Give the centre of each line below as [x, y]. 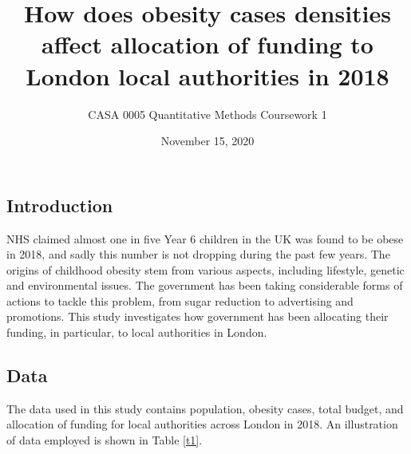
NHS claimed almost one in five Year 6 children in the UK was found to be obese [205, 238]
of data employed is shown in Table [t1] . [105, 440]
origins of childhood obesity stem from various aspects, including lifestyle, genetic [205, 269]
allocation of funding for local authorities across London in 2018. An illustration [202, 424]
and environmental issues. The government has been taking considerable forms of [205, 285]
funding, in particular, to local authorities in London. [137, 332]
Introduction [60, 205]
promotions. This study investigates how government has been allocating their [198, 316]
